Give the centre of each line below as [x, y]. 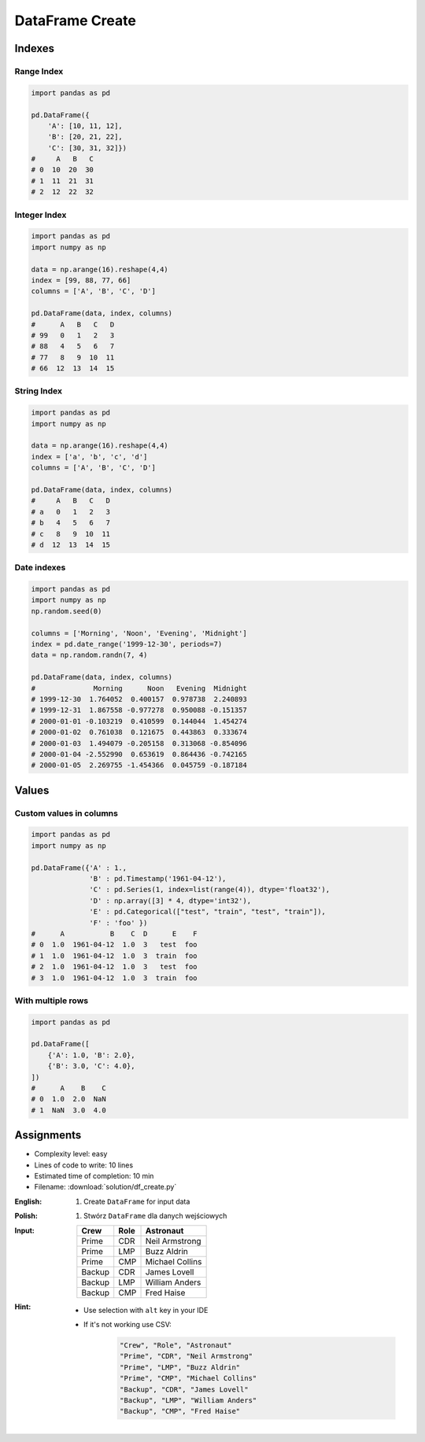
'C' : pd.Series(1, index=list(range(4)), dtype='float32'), [210, 890]
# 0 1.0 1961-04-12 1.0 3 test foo [114, 945]
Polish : [26, 1216]
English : [28, 1201]
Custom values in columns [66, 813]
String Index [39, 391]
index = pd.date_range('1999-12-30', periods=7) [127, 644]
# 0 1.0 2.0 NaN [68, 1099]
